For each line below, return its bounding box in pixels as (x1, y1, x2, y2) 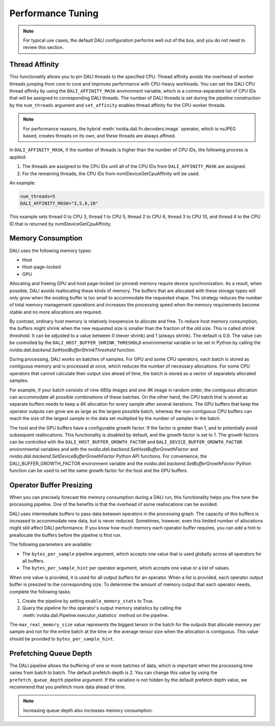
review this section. (23, 44, 64, 50)
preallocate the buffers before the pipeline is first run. (9, 532, 122, 538)
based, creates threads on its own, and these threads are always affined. (23, 132, 176, 138)
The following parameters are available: (9, 541, 93, 547)
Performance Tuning (9, 8, 99, 19)
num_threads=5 (20, 193, 56, 199)
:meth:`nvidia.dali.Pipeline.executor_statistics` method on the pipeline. (22, 612, 169, 618)
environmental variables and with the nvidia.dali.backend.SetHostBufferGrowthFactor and (9, 446, 198, 452)
